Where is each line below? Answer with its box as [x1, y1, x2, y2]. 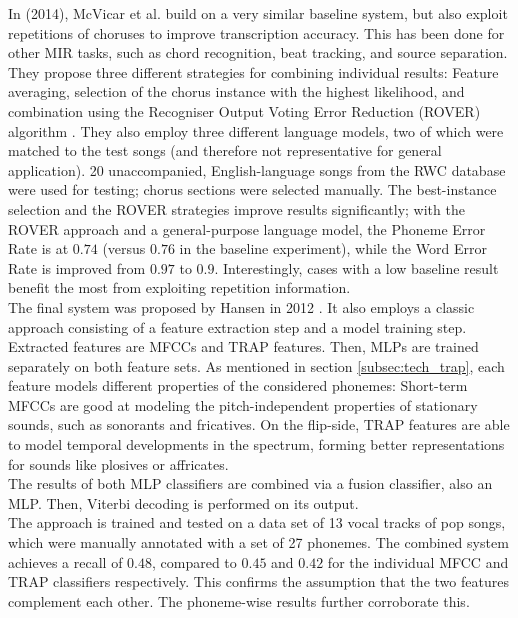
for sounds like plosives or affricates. [8, 453, 229, 474]
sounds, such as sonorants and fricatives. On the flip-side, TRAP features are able [8, 414, 510, 435]
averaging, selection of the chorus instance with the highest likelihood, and [8, 81, 465, 102]
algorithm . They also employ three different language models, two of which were [8, 120, 504, 141]
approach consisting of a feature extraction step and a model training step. [8, 316, 467, 337]
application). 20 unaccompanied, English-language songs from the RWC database [8, 159, 506, 180]
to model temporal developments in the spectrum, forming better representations [8, 434, 505, 455]
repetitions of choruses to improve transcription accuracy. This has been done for [8, 22, 505, 43]
